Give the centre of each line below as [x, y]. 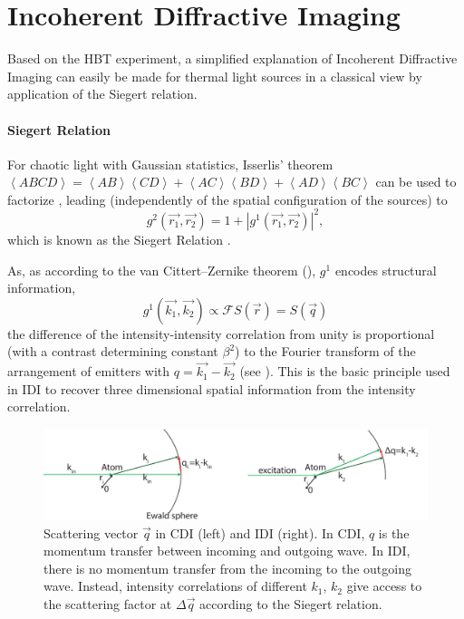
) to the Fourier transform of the [325, 351]
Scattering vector [91, 532]
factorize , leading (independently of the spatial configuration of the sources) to [227, 199]
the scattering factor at [108, 603]
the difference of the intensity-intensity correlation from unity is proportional [221, 333]
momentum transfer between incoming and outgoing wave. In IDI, [227, 551]
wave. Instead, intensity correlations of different [175, 586]
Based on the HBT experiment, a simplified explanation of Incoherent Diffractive [232, 58]
